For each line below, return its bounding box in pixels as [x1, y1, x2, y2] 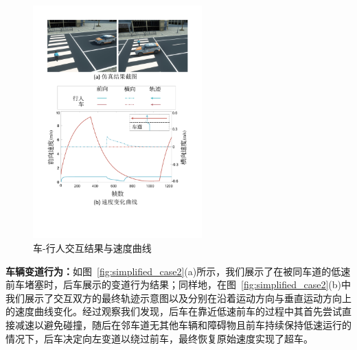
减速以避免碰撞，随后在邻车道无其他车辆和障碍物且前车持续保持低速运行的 [14, 317, 352, 331]
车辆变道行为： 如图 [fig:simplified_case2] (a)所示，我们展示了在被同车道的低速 [5, 264, 351, 278]
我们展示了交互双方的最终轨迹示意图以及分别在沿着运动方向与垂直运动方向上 [5, 290, 352, 305]
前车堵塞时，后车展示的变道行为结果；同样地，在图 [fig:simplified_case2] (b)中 [5, 277, 352, 292]
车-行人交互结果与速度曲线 [33, 240, 152, 255]
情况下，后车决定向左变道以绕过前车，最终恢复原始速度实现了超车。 [5, 331, 313, 345]
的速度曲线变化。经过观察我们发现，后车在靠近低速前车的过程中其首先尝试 [5, 304, 342, 318]
